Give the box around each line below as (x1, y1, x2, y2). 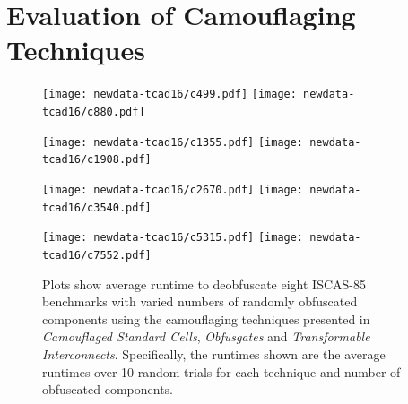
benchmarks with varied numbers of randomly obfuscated (42, 292, 358, 311)
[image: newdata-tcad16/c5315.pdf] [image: (42, 231, 304, 245)
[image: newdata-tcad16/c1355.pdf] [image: (42, 135, 304, 149)
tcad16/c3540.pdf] (42, 201, 152, 214)
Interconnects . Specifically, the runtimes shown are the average (42, 344, 386, 363)
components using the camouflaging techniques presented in (42, 309, 370, 328)
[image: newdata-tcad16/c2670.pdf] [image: (42, 183, 304, 196)
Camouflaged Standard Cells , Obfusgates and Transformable (42, 327, 370, 346)
